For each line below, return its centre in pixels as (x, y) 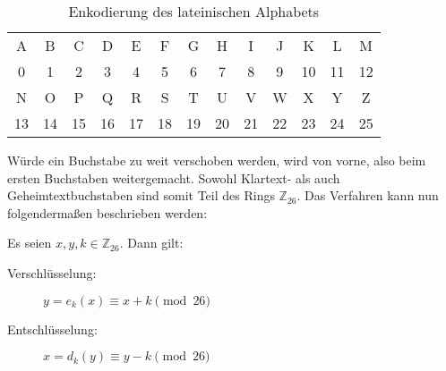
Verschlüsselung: (52, 272)
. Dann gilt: (151, 243)
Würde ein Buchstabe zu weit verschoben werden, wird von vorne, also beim (217, 160)
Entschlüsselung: (52, 329)
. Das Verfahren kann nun (368, 195)
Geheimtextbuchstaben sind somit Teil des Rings (141, 195)
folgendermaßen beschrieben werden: (107, 212)
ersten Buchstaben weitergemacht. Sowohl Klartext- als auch (174, 177)
